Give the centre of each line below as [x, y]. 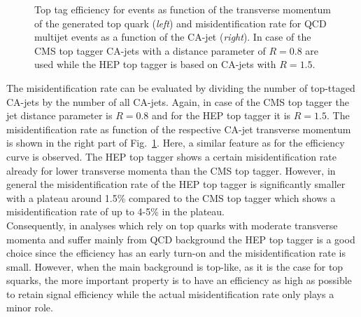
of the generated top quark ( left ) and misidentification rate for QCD [180, 23]
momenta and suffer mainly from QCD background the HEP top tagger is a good [181, 239]
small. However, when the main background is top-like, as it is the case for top [175, 266]
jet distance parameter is [59, 115]
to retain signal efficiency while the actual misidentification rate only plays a [170, 294]
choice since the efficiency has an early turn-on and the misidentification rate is [176, 253]
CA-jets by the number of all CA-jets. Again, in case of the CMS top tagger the [178, 101]
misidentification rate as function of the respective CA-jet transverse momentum [179, 129]
